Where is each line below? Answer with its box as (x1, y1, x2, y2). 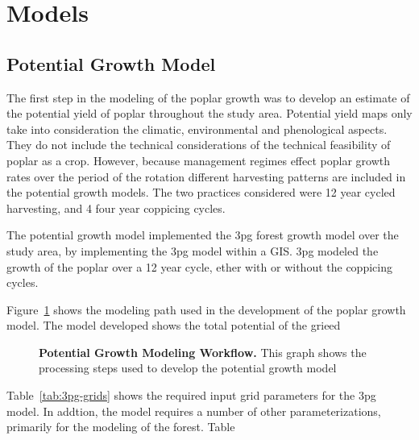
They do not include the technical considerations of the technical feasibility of (6, 136, 391, 153)
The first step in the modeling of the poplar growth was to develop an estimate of (6, 89, 410, 106)
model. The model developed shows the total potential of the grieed (6, 317, 341, 334)
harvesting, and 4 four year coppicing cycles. (6, 199, 226, 216)
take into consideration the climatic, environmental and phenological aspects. (6, 120, 388, 137)
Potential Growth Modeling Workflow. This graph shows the (39, 343, 367, 360)
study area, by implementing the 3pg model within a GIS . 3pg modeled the (6, 242, 379, 259)
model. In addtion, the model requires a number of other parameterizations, (6, 402, 381, 419)
